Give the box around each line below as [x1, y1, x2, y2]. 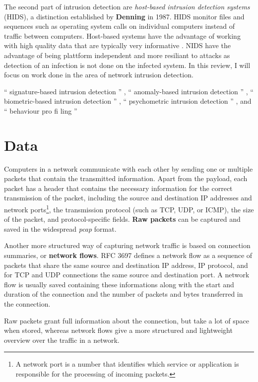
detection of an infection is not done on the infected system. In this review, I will [4, 60, 251, 70]
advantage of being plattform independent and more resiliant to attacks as [4, 50, 230, 60]
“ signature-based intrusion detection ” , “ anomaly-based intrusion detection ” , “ [4, 86, 254, 96]
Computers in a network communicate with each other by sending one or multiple [4, 163, 253, 174]
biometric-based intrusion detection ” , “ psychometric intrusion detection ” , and [4, 96, 252, 106]
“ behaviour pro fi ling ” [4, 105, 77, 116]
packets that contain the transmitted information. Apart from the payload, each [4, 173, 248, 184]
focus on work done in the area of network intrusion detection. [4, 69, 193, 80]
